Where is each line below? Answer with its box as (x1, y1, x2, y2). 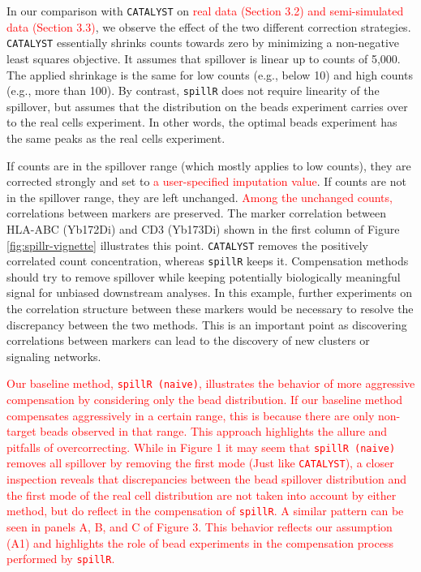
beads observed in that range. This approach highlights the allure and (40, 423, 388, 440)
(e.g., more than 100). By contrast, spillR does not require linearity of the (6, 82, 380, 99)
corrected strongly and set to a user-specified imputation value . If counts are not (6, 173, 406, 190)
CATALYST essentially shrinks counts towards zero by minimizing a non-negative (6, 34, 400, 51)
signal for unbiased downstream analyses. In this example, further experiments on (6, 284, 413, 301)
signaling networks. (6, 347, 101, 364)
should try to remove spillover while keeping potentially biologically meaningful (6, 268, 401, 285)
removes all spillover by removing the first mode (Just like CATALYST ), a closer (6, 454, 394, 471)
